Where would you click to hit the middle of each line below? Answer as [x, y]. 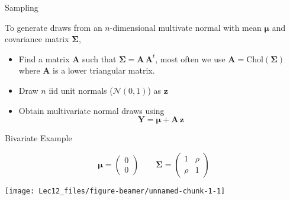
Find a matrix [44, 58]
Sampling [22, 7]
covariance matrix [37, 39]
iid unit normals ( [81, 90]
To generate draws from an [54, 27]
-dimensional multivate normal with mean [186, 27]
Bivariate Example [38, 138]
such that [99, 58]
